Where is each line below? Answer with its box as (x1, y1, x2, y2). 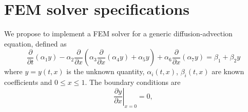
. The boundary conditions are (85, 77, 181, 87)
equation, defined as (4, 38, 67, 49)
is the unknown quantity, (66, 66, 145, 77)
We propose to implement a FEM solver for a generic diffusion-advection (4, 28, 233, 39)
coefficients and (4, 77, 52, 87)
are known (212, 66, 244, 77)
